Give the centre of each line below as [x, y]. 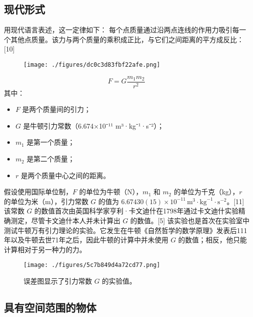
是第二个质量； [51, 159]
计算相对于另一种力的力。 [45, 249]
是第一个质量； [51, 142]
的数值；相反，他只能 [213, 240]
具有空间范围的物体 [50, 307]
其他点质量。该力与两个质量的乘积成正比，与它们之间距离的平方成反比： [127, 39]
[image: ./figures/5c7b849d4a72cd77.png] [92, 265]
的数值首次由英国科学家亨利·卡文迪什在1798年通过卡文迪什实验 [137, 211]
